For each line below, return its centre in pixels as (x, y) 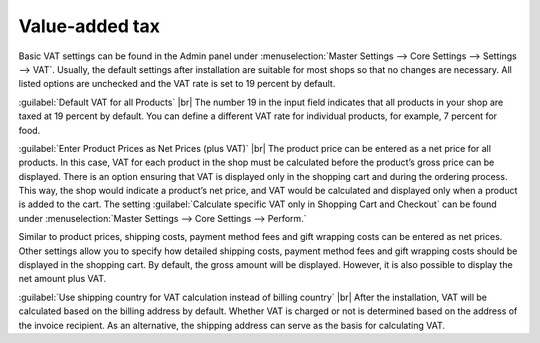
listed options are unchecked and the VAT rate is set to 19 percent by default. (177, 84)
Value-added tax (89, 26)
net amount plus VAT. (62, 279)
